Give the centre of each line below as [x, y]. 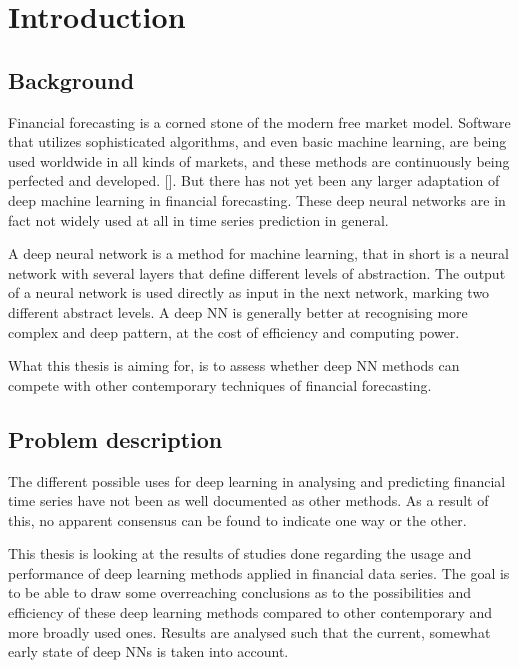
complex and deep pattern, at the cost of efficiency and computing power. [234, 331]
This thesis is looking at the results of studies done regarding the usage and [240, 553]
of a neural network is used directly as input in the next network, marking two [249, 292]
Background [71, 79]
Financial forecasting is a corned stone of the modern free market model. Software [259, 121]
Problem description [115, 438]
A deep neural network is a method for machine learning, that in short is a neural [258, 253]
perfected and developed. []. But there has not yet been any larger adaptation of [254, 180]
